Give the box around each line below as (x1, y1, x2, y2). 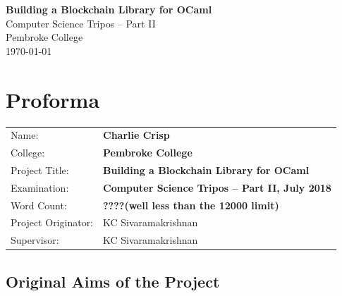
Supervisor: (11, 233, 59, 247)
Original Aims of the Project (6, 270, 220, 292)
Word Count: (11, 197, 67, 212)
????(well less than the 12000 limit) (103, 197, 279, 212)
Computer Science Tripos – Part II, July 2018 (103, 180, 331, 195)
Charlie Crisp (103, 128, 170, 142)
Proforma (6, 85, 100, 113)
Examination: (11, 180, 69, 195)
